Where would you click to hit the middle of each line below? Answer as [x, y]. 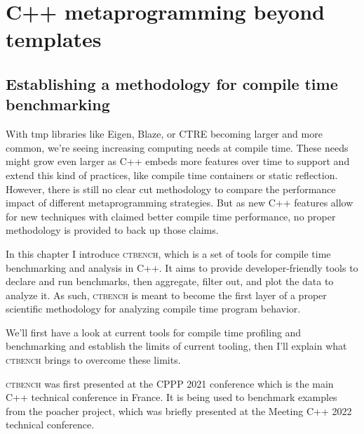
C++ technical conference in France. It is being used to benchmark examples [171, 397]
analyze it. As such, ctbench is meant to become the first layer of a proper [166, 295]
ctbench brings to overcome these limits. [93, 360]
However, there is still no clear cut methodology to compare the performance [171, 189]
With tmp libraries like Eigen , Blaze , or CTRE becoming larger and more [164, 134]
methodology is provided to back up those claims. [112, 230]
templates [54, 39]
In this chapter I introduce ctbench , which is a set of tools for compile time [168, 253]
